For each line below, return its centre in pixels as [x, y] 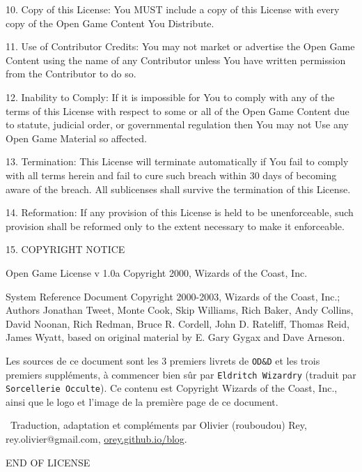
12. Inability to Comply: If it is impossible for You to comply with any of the [170, 97]
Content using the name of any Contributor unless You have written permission [176, 60]
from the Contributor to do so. [71, 74]
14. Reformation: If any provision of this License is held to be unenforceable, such [180, 212]
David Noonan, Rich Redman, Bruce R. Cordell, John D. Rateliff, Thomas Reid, [178, 323]
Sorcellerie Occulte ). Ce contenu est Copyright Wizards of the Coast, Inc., [172, 388]
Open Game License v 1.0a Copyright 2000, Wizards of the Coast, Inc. [157, 272]
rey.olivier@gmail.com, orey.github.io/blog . [96, 439]
